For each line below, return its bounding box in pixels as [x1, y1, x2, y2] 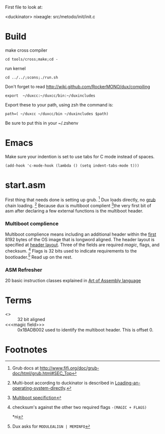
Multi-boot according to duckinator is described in [12, 380, 114, 386]
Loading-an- [115, 380, 141, 386]
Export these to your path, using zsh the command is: [5, 102, 113, 108]
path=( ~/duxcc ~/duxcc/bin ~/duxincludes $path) [5, 111, 109, 116]
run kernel [5, 65, 26, 71]
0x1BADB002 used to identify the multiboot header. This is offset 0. [17, 326, 154, 332]
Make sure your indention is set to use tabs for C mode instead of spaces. [5, 153, 155, 159]
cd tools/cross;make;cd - [5, 57, 58, 62]
